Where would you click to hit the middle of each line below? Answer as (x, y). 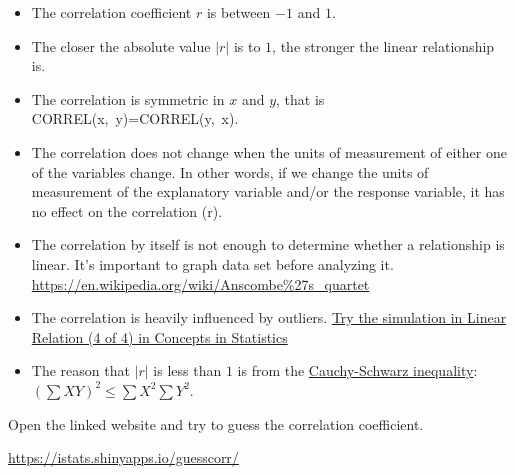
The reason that (80, 370)
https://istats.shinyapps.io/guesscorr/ (123, 457)
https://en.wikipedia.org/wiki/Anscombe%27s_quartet (200, 283)
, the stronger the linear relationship (383, 45)
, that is (300, 98)
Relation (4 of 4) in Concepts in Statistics (159, 336)
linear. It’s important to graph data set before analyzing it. (212, 263)
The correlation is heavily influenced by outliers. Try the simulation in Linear (269, 317)
